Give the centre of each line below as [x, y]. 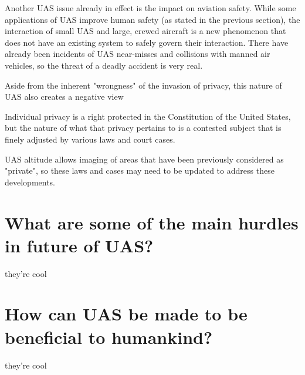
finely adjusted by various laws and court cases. [90, 139]
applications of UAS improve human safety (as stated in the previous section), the [152, 19]
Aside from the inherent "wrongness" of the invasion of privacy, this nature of [143, 85]
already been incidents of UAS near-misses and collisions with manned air [138, 54]
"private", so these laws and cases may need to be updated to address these [140, 170]
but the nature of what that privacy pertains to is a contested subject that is [143, 128]
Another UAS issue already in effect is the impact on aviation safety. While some [150, 8]
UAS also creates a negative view [64, 97]
